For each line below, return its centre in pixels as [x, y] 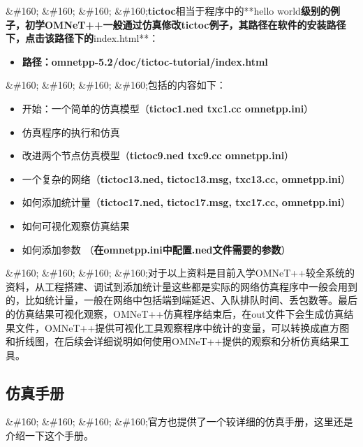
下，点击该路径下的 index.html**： [82, 38]
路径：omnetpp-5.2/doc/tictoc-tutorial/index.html [145, 61]
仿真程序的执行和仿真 [71, 132]
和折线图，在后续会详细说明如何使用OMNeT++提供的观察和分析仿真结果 [173, 341]
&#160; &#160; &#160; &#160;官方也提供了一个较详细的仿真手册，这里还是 [179, 422]
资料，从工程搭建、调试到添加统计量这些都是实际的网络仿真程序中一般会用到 [181, 286]
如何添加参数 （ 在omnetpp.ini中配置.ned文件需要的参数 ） [156, 249]
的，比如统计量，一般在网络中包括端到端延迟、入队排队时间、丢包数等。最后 [181, 300]
